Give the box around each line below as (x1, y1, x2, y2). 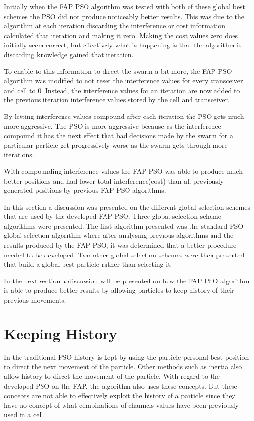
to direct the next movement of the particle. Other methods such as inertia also (4, 361, 242, 372)
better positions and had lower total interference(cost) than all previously (4, 175, 224, 186)
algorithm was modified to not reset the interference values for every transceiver (4, 75, 243, 86)
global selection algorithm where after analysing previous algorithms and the (4, 230, 233, 240)
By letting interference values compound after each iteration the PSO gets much (4, 111, 244, 121)
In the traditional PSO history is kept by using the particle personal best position (4, 351, 249, 362)
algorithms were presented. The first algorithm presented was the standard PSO (4, 220, 244, 231)
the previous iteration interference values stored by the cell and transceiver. (4, 94, 230, 105)
